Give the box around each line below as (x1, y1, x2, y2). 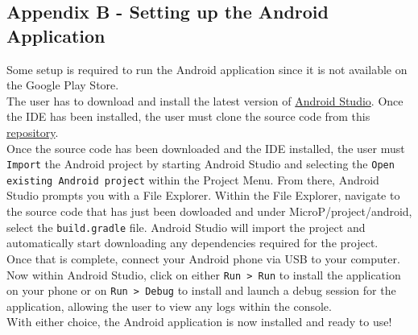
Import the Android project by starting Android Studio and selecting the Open (6, 155, 395, 172)
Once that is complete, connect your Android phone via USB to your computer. (6, 250, 400, 267)
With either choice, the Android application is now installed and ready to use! (6, 313, 392, 330)
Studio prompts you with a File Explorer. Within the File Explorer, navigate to (6, 187, 400, 204)
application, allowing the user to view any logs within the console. (6, 297, 332, 314)
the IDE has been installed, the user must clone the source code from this (6, 108, 370, 125)
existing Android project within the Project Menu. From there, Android (6, 171, 379, 188)
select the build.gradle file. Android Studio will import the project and (6, 218, 366, 235)
